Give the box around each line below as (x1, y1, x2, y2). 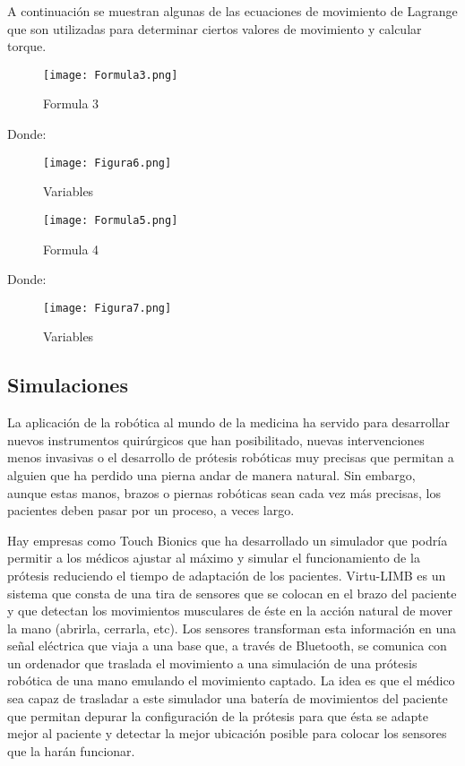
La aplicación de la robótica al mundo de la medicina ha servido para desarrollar (7, 413, 451, 432)
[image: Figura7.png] (43, 301, 172, 314)
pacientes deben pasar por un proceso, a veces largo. (7, 501, 295, 520)
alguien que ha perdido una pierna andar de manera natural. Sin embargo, (7, 465, 416, 484)
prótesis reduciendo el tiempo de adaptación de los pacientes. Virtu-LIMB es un (7, 565, 446, 584)
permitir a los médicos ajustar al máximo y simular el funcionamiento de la (7, 548, 420, 567)
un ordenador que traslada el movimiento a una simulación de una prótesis (7, 653, 418, 672)
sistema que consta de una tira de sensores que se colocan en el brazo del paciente (7, 583, 457, 602)
